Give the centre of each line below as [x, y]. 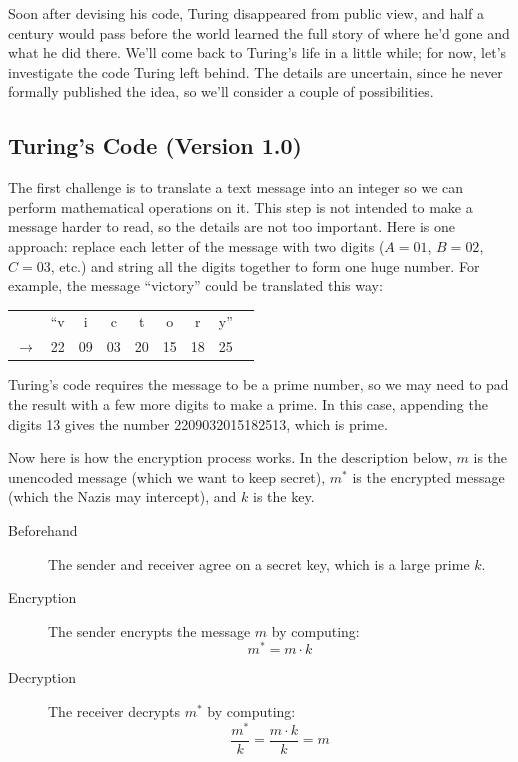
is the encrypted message [428, 476]
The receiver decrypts [114, 711]
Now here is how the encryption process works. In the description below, [230, 457]
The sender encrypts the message [149, 630]
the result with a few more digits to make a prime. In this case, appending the [248, 404]
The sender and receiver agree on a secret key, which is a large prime [259, 563]
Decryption [42, 677]
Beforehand [43, 529]
